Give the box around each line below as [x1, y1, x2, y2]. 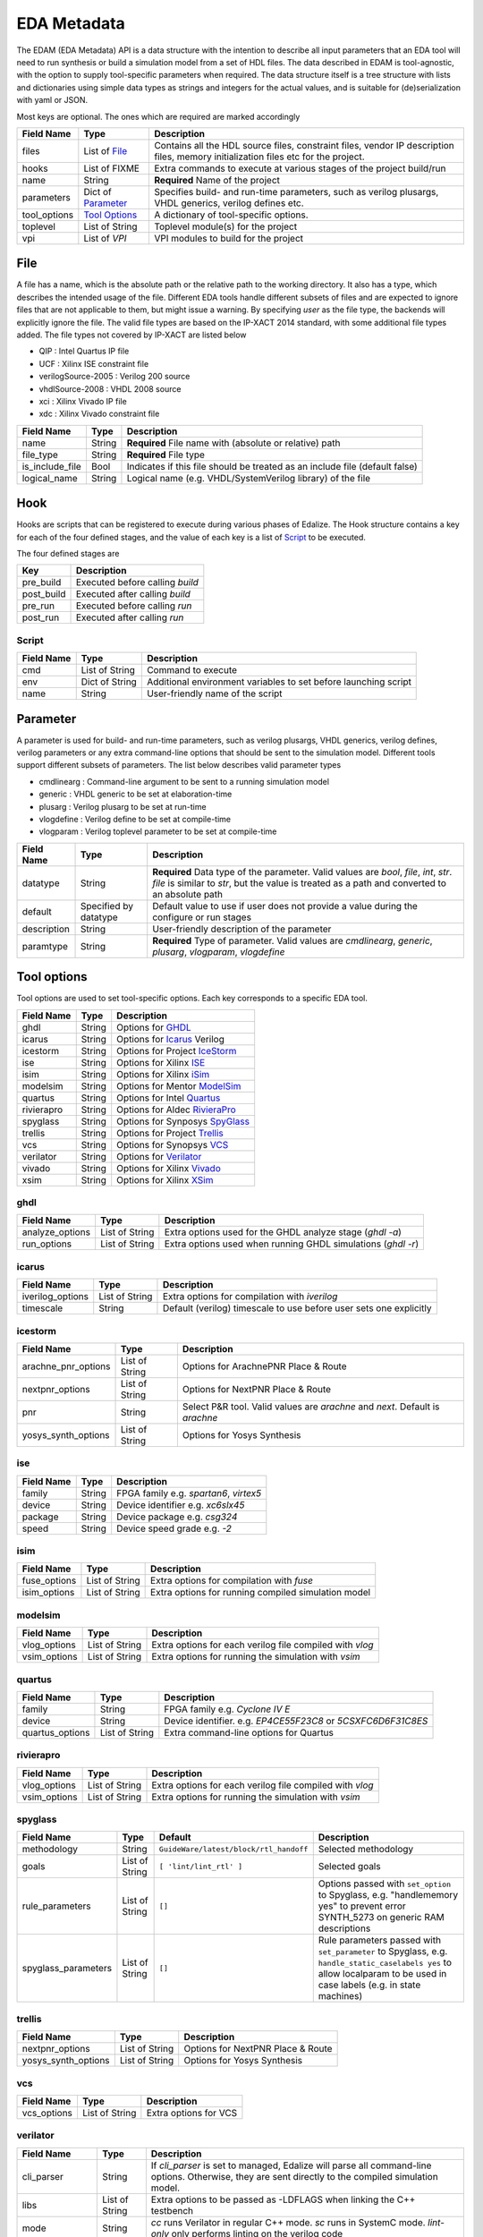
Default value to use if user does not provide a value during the [152, 899, 418, 912]
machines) [318, 1990, 362, 2003]
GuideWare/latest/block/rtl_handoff [158, 1844, 309, 1854]
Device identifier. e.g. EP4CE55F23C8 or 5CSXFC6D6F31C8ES [164, 1714, 428, 1727]
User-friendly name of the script [146, 687, 283, 700]
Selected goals [318, 1860, 381, 1873]
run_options [21, 1238, 72, 1250]
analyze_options [21, 1226, 91, 1238]
